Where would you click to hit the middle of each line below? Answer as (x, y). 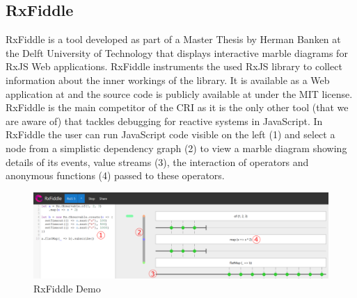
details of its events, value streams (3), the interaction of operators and (157, 162)
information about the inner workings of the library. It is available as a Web (168, 80)
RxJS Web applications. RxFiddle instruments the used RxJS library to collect (174, 66)
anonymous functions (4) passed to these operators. (115, 175)
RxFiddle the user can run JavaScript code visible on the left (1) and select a (170, 134)
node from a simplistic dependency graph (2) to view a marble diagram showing (176, 148)
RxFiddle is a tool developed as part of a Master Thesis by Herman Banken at (173, 39)
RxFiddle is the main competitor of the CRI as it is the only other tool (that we (177, 107)
